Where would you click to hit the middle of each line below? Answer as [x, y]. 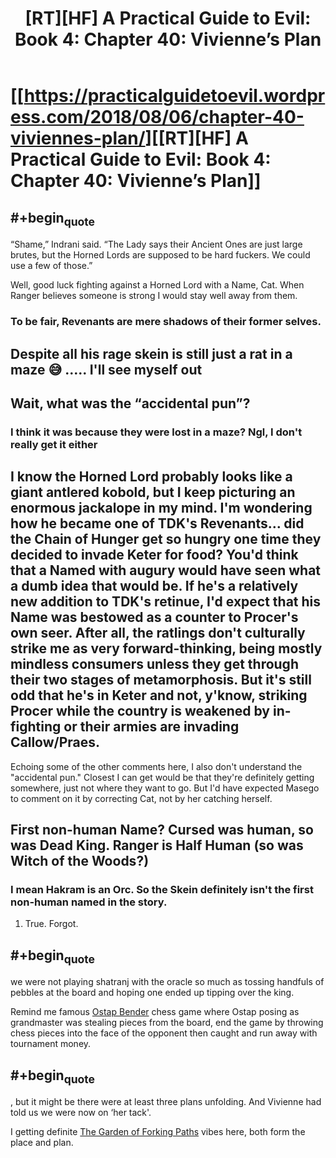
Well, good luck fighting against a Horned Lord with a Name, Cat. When [157, 285]
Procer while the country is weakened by [140, 711]
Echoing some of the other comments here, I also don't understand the [156, 766]
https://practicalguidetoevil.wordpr [174, 96]
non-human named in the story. [89, 902]
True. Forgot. [51, 924]
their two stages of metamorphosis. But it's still [161, 680]
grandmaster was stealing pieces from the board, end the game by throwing [167, 1023]
